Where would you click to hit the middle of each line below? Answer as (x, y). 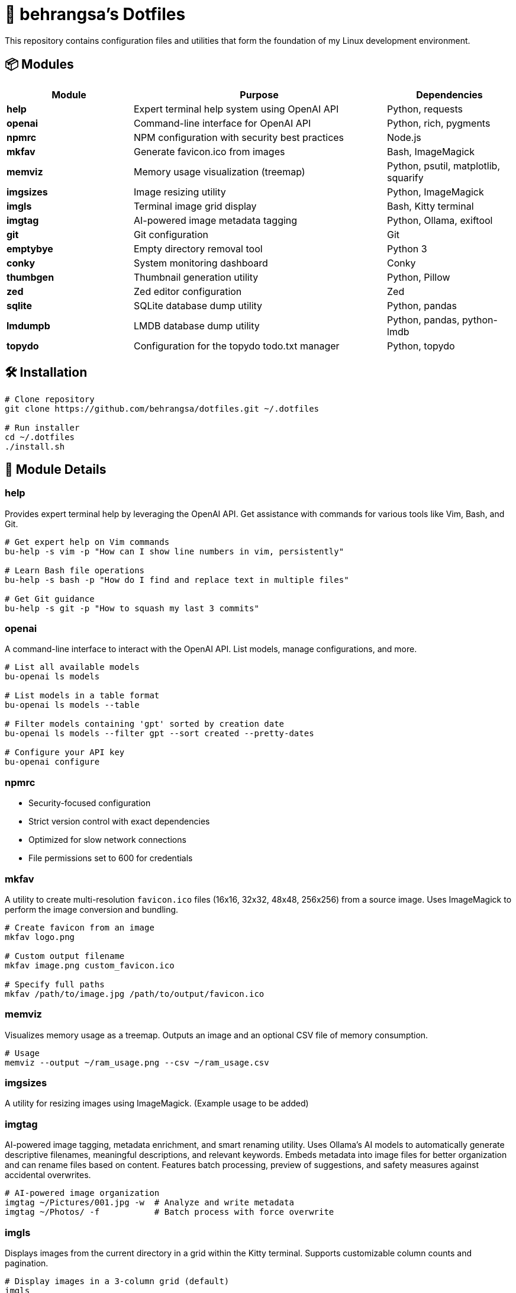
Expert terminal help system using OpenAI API (236, 109)
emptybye (30, 248)
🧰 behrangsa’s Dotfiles (95, 14)
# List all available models (72, 667)
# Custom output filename (65, 956)
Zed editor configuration (188, 291)
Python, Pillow (419, 277)
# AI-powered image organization (82, 1193)
